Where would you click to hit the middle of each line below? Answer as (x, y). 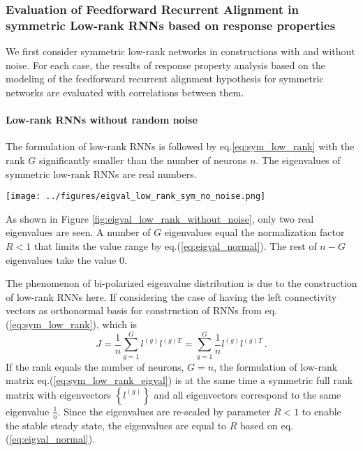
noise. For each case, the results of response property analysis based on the (165, 65)
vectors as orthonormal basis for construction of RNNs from (134, 310)
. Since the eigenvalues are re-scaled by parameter (164, 411)
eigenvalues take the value (61, 259)
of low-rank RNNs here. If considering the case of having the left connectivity (171, 296)
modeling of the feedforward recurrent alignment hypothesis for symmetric (165, 79)
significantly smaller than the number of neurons (143, 160)
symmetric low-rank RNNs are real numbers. (101, 173)
